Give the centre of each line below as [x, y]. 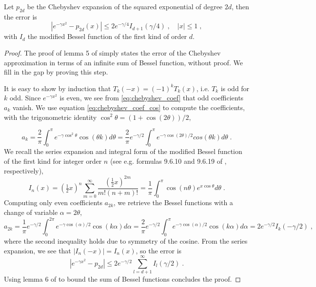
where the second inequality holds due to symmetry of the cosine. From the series [126, 240]
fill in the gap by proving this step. [56, 72]
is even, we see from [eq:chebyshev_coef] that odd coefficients [152, 98]
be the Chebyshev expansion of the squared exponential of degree [125, 6]
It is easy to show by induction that [58, 88]
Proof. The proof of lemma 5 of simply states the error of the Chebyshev [112, 52]
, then [240, 6]
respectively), [24, 170]
